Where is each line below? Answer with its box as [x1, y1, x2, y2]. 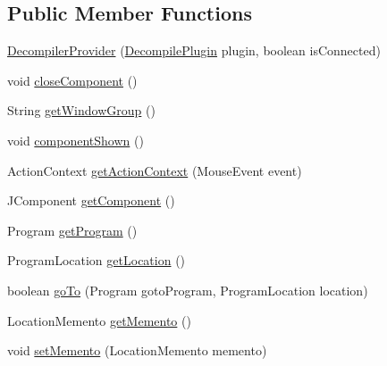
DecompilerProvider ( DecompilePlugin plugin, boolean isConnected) [7, 41, 381, 60]
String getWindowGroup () [7, 101, 156, 120]
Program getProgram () [7, 220, 138, 239]
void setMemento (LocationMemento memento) [7, 341, 267, 360]
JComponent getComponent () [7, 191, 175, 210]
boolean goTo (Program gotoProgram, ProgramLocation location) [7, 280, 368, 299]
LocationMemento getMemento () [7, 311, 191, 329]
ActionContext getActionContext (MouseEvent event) [7, 161, 302, 179]
